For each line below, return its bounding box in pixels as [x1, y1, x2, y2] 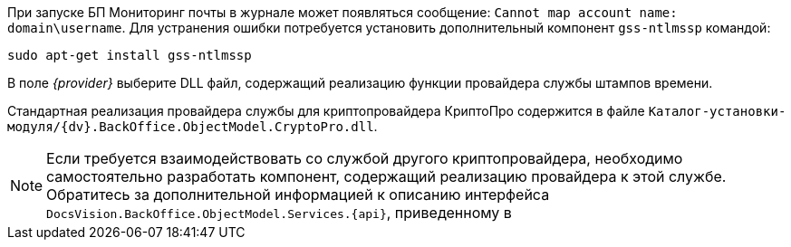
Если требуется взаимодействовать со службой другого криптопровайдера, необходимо [46, 149, 683, 167]
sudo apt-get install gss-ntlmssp [7, 48, 252, 62]
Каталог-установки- [648, 104, 786, 119]
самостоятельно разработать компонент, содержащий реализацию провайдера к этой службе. [46, 167, 727, 185]
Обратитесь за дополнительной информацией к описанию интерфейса [46, 185, 550, 204]
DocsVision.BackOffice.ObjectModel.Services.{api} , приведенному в [46, 204, 512, 222]
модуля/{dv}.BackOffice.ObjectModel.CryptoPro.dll [7, 119, 374, 134]
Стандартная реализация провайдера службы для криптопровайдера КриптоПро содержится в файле [7, 103, 645, 119]
